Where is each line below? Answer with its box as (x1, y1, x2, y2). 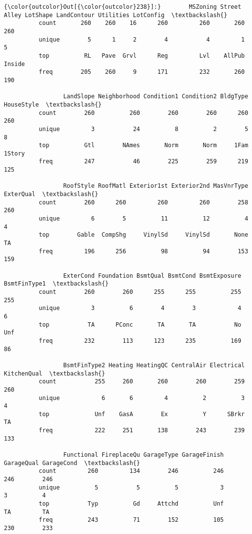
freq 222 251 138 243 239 (39, 427, 245, 434)
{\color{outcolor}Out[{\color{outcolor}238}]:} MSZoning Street (4, 3, 241, 10)
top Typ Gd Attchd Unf (39, 500, 224, 508)
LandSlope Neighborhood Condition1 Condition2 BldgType (63, 93, 249, 100)
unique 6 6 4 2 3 (39, 394, 245, 401)
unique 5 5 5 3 (39, 484, 224, 491)
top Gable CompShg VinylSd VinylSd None (39, 231, 249, 239)
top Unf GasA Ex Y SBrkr (39, 410, 245, 418)
